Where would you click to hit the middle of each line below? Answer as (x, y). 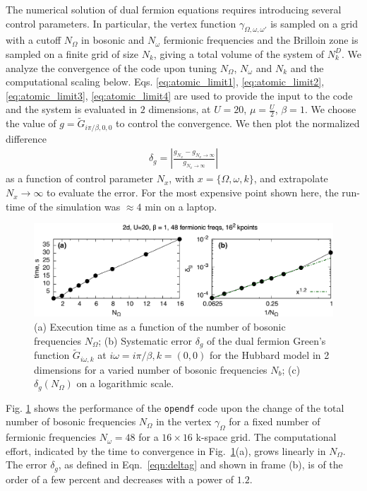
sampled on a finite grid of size (72, 53)
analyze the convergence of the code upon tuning (112, 67)
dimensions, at (180, 109)
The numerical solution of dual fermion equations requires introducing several (174, 9)
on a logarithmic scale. (125, 383)
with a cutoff (34, 40)
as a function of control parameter (80, 178)
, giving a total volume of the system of (239, 53)
